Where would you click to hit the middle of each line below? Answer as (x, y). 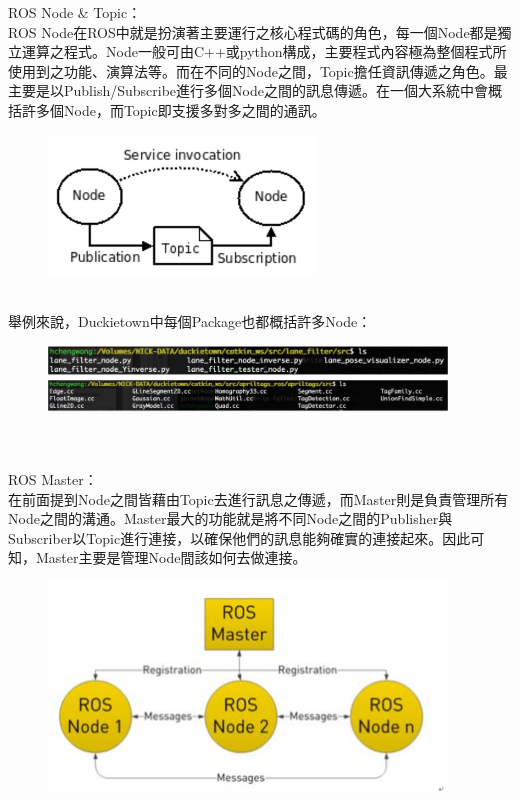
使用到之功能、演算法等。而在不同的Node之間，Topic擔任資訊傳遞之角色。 (251, 70)
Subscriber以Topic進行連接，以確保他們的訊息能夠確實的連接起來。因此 (239, 537)
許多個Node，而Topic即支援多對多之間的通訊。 (173, 109)
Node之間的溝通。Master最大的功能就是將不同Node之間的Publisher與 (230, 518)
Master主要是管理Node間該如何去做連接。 (171, 557)
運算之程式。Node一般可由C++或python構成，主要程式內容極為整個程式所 (264, 51)
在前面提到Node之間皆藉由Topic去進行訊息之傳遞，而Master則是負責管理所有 (258, 498)
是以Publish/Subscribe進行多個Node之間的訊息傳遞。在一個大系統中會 (261, 90)
